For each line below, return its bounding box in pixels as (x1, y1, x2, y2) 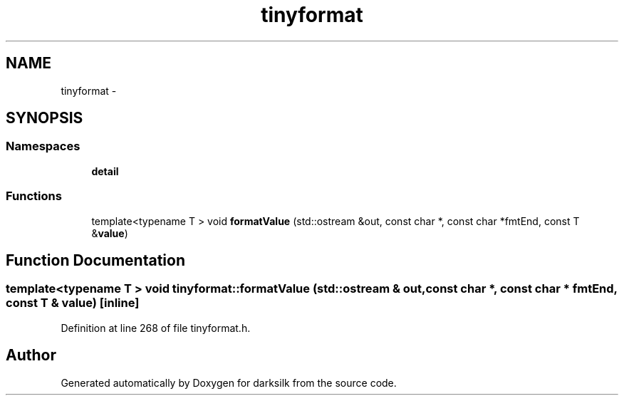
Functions (6, 189, 62, 204)
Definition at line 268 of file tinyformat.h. (61, 321, 251, 334)
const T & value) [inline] (6, 296, 140, 311)
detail (91, 165, 119, 177)
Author (6, 346, 56, 365)
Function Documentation (6, 251, 185, 269)
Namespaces (6, 139, 80, 154)
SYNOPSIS (6, 109, 83, 127)
